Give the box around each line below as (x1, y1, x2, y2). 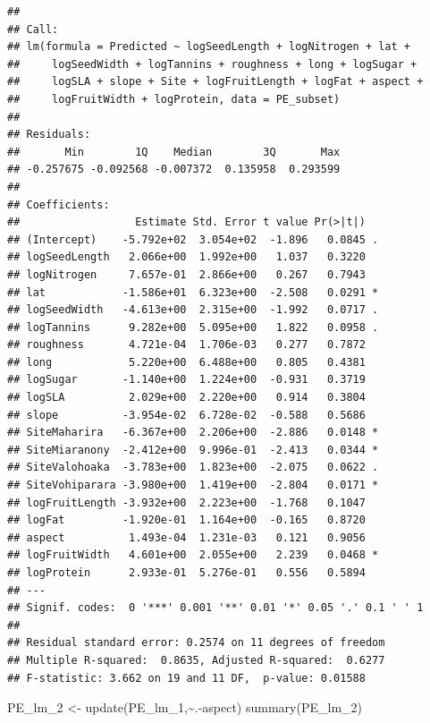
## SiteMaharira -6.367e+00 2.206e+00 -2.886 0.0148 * (7, 426, 379, 439)
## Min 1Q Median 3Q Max (7, 145, 341, 158)
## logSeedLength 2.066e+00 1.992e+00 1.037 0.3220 (7, 251, 366, 264)
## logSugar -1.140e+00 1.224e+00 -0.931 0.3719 (7, 373, 366, 387)
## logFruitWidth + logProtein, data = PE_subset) (7, 92, 341, 106)
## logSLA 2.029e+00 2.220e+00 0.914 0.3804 (7, 391, 366, 404)
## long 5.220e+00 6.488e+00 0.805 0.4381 (7, 355, 366, 369)
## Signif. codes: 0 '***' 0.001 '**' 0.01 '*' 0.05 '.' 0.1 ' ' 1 (7, 601, 424, 615)
